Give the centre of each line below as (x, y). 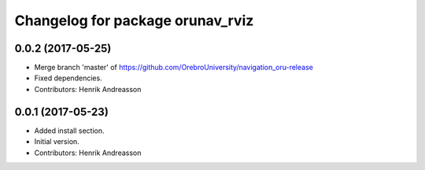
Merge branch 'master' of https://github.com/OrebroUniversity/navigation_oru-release (174, 68)
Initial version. (57, 142)
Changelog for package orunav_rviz (134, 20)
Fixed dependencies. (68, 78)
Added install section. (69, 131)
